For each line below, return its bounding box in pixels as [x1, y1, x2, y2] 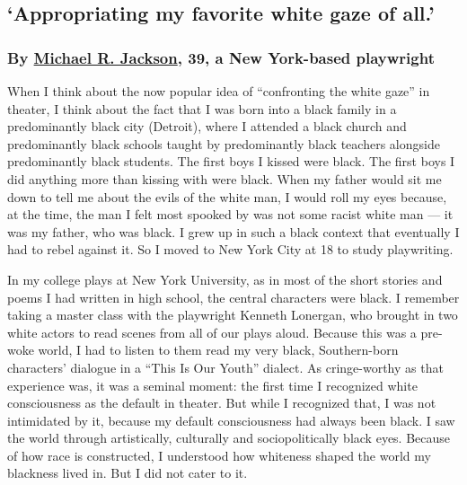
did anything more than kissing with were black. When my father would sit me [7, 169, 442, 188]
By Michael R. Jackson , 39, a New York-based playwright [7, 46, 435, 68]
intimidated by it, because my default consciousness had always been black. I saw [7, 410, 455, 429]
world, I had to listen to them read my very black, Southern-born [38, 340, 399, 359]
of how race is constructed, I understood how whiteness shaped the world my [7, 445, 431, 464]
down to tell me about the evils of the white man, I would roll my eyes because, [7, 187, 447, 206]
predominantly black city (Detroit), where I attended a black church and [7, 117, 407, 136]
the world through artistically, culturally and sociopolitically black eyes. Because [7, 428, 451, 447]
